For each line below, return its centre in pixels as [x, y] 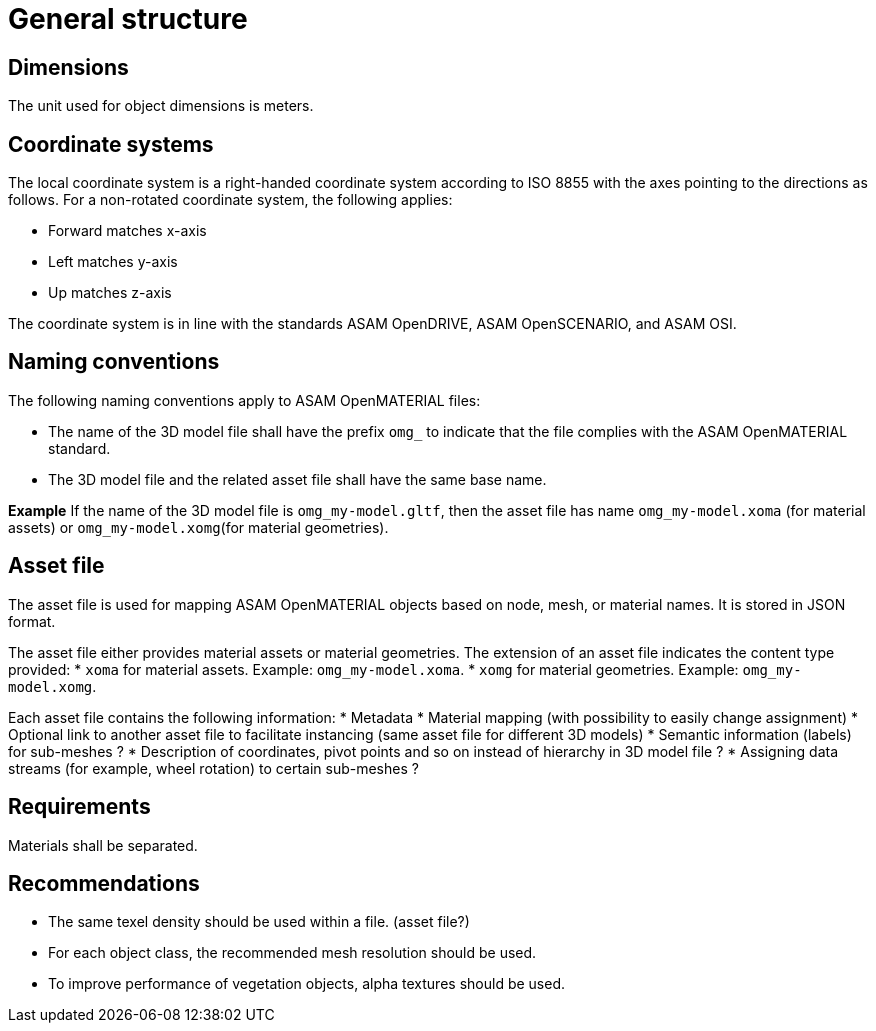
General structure [128, 19]
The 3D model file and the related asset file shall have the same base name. [297, 479]
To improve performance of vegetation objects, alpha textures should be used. [306, 984]
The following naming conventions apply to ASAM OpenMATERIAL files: [244, 400]
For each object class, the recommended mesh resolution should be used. [292, 953]
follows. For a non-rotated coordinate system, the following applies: [230, 200]
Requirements [79, 807]
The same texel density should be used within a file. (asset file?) [259, 922]
